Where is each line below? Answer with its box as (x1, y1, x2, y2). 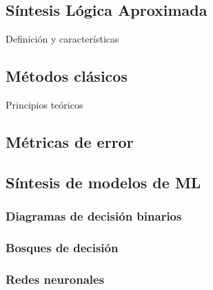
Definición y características (6, 32, 119, 46)
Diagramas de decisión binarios (6, 208, 182, 225)
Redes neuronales (6, 270, 105, 287)
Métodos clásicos (6, 65, 128, 87)
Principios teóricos (6, 98, 83, 111)
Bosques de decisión (6, 238, 119, 256)
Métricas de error (6, 131, 134, 152)
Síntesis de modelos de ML (6, 171, 201, 192)
